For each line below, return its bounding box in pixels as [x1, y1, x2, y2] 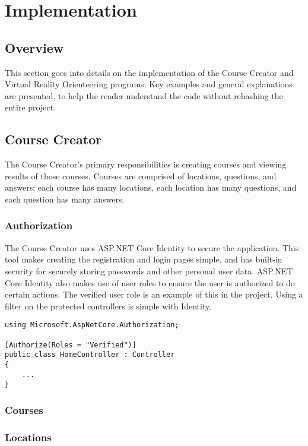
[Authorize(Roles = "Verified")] [5, 340, 136, 349]
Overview [5, 38, 64, 56]
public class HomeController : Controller [5, 350, 175, 359]
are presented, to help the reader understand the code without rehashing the [5, 89, 283, 102]
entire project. [5, 101, 56, 113]
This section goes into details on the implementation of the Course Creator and [5, 66, 294, 78]
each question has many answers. [5, 192, 125, 205]
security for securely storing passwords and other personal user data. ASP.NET [5, 264, 293, 277]
